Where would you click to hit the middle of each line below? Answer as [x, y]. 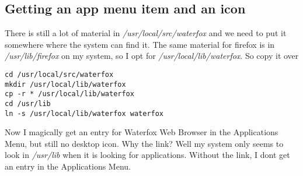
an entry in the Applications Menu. [68, 166]
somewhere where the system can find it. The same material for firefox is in [140, 44]
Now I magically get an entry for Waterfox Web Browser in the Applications [142, 132]
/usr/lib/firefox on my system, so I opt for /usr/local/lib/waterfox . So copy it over [152, 56]
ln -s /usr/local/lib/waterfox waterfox [84, 113]
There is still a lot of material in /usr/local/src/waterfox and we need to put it [146, 33]
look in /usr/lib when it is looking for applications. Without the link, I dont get [147, 155]
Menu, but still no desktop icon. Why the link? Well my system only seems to [144, 143]
